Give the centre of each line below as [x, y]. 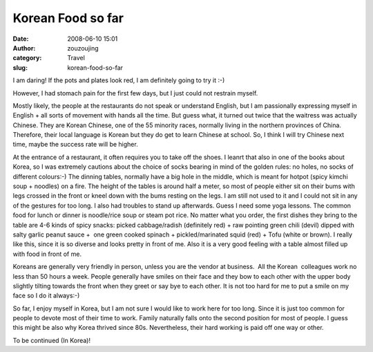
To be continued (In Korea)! [52, 340]
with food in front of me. [47, 254]
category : [27, 58]
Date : [21, 39]
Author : [24, 48]
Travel [76, 58]
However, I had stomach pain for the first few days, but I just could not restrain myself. [135, 93]
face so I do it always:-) [46, 296]
